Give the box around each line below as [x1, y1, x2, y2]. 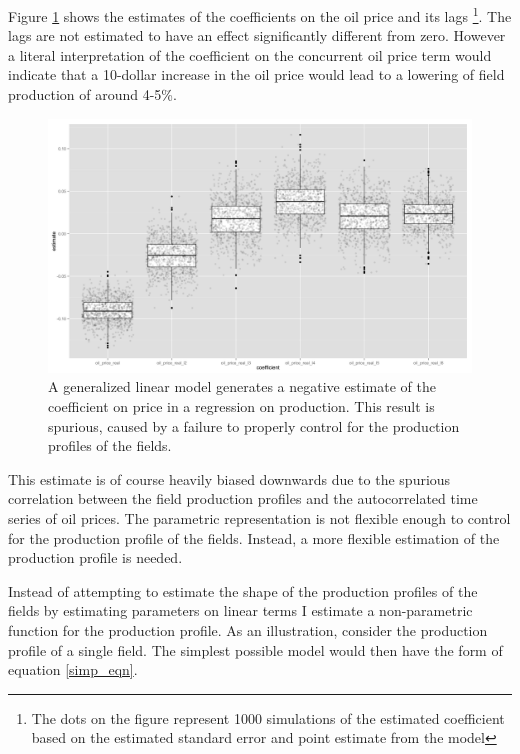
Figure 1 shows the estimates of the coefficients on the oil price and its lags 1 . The [8, 3, 512, 26]
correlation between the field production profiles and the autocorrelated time [8, 488, 478, 509]
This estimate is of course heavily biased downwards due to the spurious [8, 468, 451, 489]
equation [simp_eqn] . [8, 659, 138, 680]
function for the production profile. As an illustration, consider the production [8, 619, 488, 640]
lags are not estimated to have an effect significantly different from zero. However [8, 25, 506, 46]
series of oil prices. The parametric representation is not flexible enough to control [8, 508, 511, 529]
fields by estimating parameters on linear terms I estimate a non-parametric [8, 600, 473, 621]
